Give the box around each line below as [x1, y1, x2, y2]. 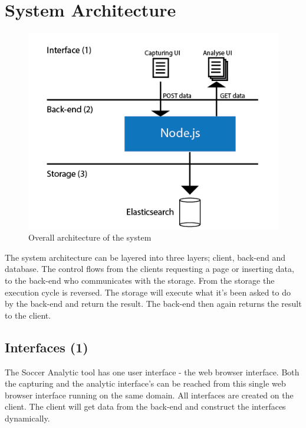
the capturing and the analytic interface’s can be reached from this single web [5, 377, 286, 390]
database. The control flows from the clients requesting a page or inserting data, [5, 262, 294, 275]
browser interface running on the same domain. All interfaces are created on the [5, 388, 294, 401]
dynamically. [5, 412, 50, 424]
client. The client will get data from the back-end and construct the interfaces [5, 400, 286, 413]
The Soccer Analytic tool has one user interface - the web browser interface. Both [5, 365, 300, 378]
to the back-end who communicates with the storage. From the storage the [5, 274, 275, 287]
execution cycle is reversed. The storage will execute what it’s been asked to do [5, 286, 291, 298]
